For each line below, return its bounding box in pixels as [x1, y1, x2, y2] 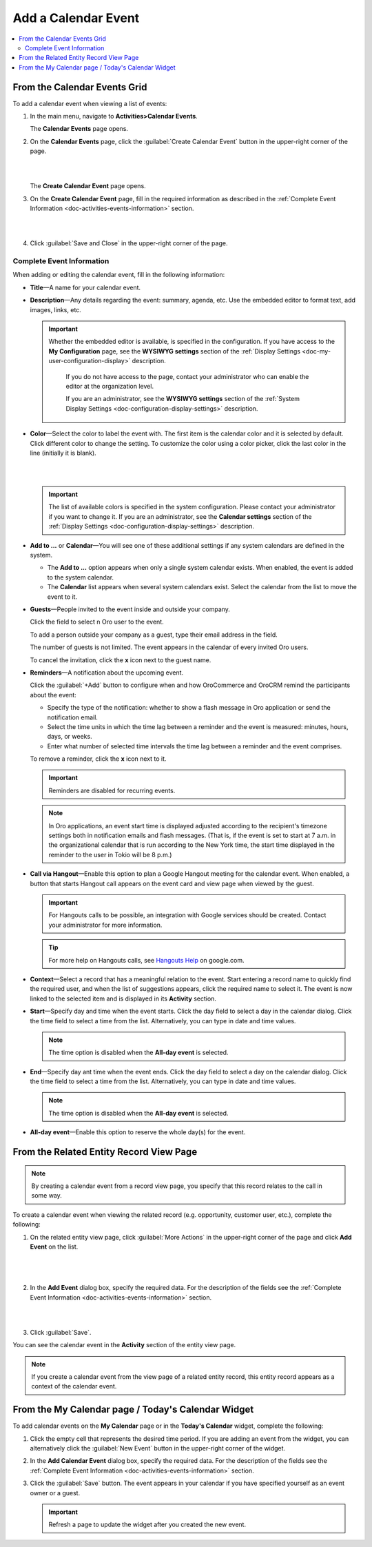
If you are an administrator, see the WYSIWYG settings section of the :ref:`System [65, 395, 300, 403]
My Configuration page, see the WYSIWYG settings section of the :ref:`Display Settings [48, 347, 301, 355]
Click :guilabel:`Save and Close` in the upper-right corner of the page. [30, 239, 228, 247]
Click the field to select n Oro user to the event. [30, 617, 165, 626]
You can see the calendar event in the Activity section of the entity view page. [12, 1341, 236, 1349]
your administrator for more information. [48, 921, 163, 929]
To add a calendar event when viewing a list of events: [12, 99, 167, 107]
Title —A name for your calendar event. [30, 283, 141, 291]
